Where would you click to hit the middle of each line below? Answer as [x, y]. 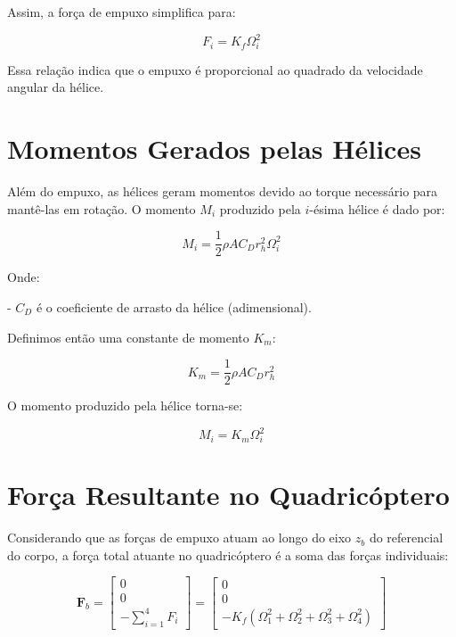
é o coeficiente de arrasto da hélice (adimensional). [174, 306]
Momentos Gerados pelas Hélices [214, 149]
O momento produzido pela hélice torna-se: [125, 405]
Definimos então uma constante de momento [128, 337]
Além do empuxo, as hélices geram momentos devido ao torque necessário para [223, 191]
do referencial [406, 538]
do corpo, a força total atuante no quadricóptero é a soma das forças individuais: [228, 554]
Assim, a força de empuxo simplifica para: [122, 12]
